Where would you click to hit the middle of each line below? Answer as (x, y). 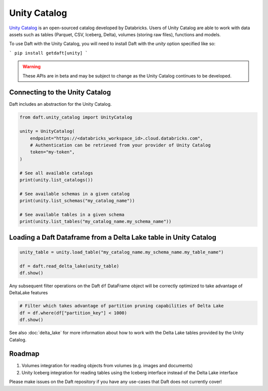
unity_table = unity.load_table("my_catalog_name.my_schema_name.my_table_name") (122, 252)
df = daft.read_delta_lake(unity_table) (69, 266)
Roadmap (24, 354)
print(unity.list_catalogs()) (56, 180)
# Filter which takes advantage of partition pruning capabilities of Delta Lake (122, 306)
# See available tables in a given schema (72, 214)
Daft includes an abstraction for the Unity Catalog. (60, 104)
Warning (32, 66)
